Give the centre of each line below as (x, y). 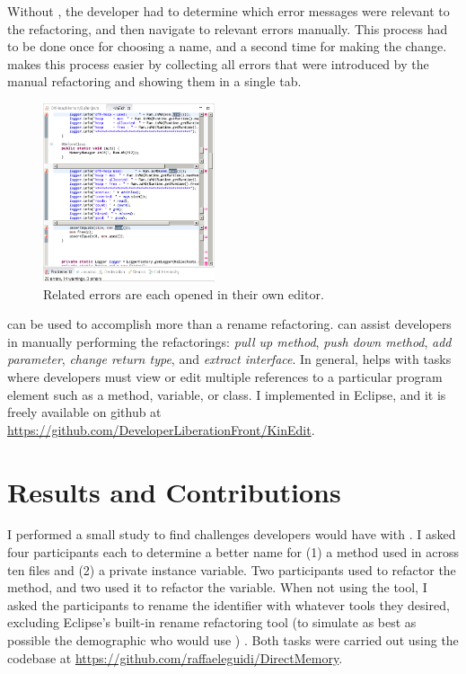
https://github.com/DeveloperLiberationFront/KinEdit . (161, 429)
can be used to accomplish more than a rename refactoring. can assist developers (229, 324)
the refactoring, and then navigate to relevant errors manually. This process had (228, 28)
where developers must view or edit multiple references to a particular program (225, 376)
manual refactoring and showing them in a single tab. (154, 81)
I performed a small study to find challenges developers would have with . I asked (232, 534)
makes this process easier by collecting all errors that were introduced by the (218, 63)
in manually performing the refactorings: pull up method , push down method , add (229, 341)
